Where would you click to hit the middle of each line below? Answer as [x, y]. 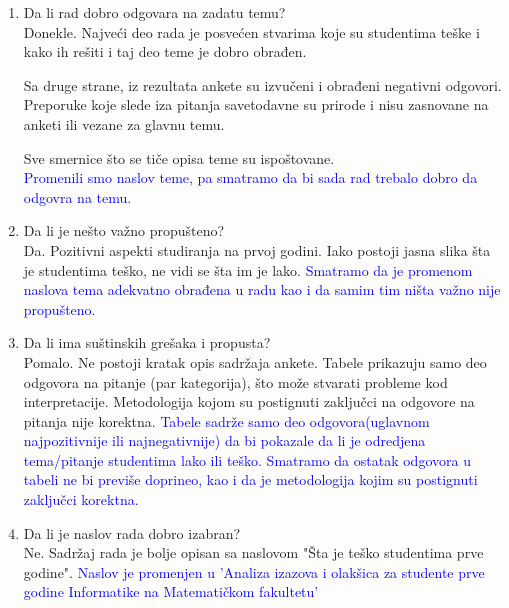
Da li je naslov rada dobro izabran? [132, 532]
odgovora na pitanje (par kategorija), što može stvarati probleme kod [235, 381]
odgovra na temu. [77, 196]
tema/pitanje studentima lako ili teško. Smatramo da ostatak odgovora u [247, 459]
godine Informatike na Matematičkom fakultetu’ [171, 591]
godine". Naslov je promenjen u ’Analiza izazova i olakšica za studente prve [254, 571]
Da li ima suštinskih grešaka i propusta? [147, 342]
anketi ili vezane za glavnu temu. [124, 123]
